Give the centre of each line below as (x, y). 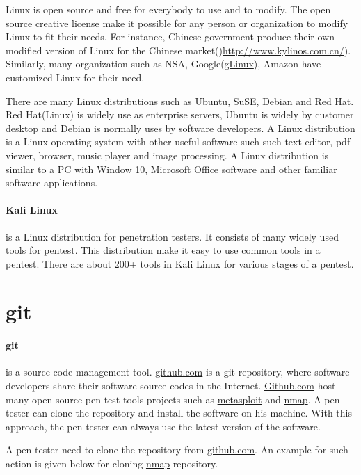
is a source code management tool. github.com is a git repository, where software (178, 372)
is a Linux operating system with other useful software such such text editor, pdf (178, 142)
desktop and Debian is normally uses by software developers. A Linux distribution (180, 128)
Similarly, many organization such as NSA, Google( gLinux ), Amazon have (163, 64)
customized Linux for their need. (75, 77)
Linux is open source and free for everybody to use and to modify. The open (168, 9)
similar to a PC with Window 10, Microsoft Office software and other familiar (171, 169)
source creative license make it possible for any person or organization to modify (177, 23)
